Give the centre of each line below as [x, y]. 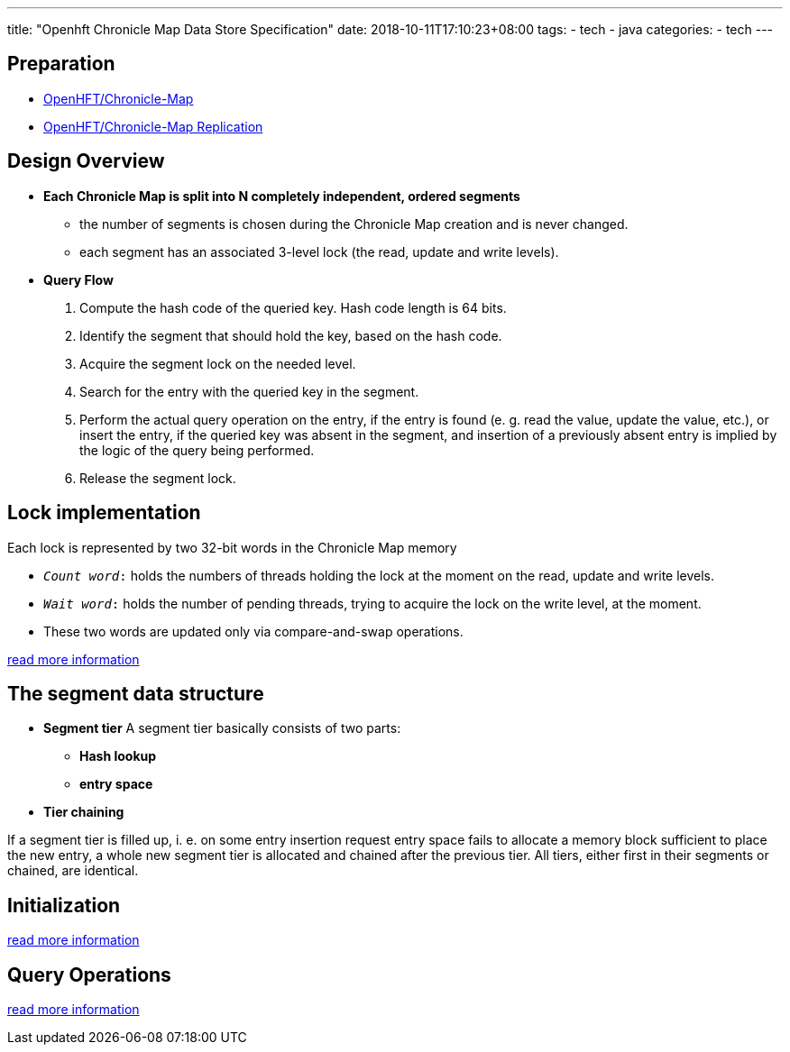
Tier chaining [84, 812]
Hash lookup [118, 756]
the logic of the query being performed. [197, 450]
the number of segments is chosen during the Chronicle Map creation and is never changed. [354, 224]
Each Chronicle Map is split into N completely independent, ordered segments [282, 196]
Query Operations [89, 974]
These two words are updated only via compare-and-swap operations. [253, 631]
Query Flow [78, 279]
